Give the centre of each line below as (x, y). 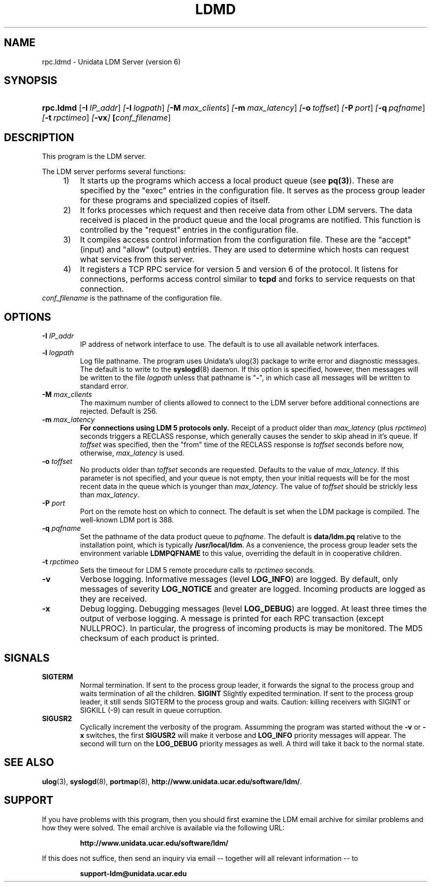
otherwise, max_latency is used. (132, 453)
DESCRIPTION (39, 137)
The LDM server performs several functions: (114, 172)
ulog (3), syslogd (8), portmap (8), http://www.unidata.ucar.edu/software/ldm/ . (172, 781)
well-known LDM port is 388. (127, 520)
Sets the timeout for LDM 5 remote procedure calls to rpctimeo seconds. (197, 570)
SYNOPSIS (31, 81)
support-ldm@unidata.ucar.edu (133, 873)
